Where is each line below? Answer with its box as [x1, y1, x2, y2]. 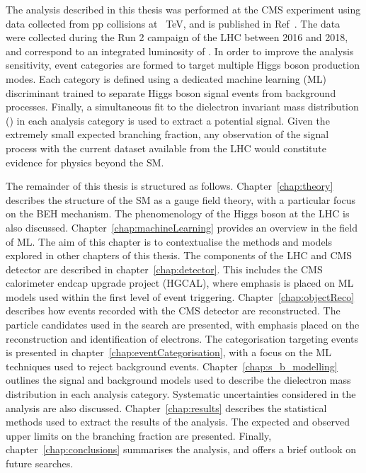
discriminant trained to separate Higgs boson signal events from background [6, 85, 336, 100]
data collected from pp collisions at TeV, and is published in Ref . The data [6, 16, 341, 30]
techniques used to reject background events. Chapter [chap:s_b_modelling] [6, 358, 338, 373]
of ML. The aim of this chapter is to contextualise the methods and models [6, 234, 333, 249]
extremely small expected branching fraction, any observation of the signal [6, 127, 329, 142]
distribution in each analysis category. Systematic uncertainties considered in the [6, 387, 356, 401]
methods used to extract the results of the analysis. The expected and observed [6, 414, 350, 429]
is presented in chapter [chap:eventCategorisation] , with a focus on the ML [6, 345, 331, 360]
